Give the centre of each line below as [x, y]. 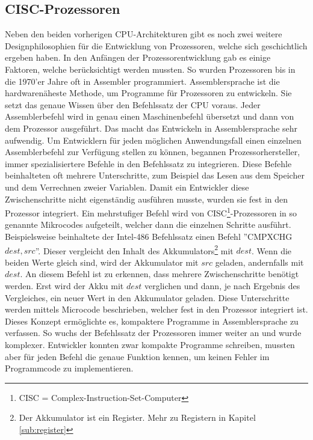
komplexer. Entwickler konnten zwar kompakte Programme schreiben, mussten [150, 344]
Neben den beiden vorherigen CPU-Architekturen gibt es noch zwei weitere [144, 34]
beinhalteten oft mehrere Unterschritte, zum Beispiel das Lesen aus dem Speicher [155, 175]
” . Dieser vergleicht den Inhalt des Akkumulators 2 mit [134, 249]
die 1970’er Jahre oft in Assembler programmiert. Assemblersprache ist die [142, 81]
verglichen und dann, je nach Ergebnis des [222, 285]
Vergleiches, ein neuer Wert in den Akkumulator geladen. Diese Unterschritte [147, 297]
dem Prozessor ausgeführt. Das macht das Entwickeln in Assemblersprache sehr [151, 128]
